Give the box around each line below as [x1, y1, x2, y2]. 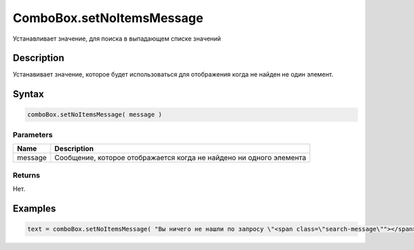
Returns [12, 170, 41, 180]
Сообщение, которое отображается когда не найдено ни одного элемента [54, 153, 306, 163]
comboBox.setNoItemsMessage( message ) [27, 111, 162, 118]
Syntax [12, 88, 44, 100]
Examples [12, 202, 57, 214]
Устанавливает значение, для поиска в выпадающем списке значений [12, 34, 221, 43]
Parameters [12, 129, 53, 139]
